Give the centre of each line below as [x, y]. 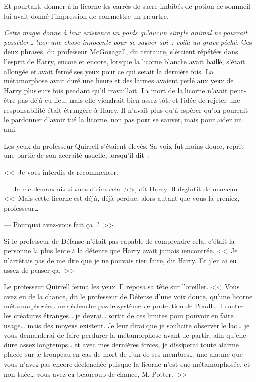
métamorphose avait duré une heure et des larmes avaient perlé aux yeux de [119, 81]
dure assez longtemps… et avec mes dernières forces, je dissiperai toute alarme [122, 344]
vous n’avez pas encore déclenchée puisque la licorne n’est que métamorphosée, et [127, 364]
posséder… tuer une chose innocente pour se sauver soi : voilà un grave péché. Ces [128, 42]
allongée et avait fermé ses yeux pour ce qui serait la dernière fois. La [109, 71]
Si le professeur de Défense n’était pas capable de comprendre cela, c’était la [119, 241]
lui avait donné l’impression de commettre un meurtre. [86, 16]
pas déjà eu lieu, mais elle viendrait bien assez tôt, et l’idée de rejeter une [129, 100]
